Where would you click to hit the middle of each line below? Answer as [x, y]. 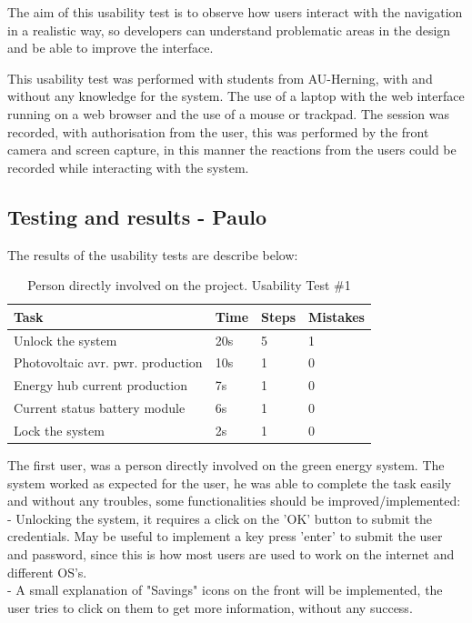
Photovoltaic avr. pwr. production [108, 362]
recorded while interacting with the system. [128, 167]
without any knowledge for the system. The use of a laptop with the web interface [236, 96]
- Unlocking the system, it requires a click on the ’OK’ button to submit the [220, 518]
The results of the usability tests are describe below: [153, 254]
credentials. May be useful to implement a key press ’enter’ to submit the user [225, 536]
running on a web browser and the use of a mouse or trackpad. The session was [229, 113]
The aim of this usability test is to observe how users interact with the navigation [235, 12]
